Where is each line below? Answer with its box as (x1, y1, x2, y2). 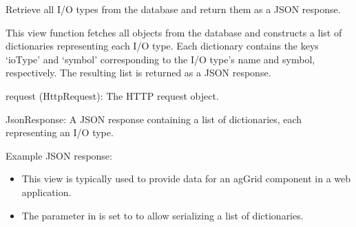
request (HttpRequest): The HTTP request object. (6, 88, 219, 102)
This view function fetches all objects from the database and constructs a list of (6, 25, 342, 39)
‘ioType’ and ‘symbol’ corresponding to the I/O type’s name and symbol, (6, 52, 315, 66)
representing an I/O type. (6, 125, 114, 140)
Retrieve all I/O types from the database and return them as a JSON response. (6, 2, 341, 16)
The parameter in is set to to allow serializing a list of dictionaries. (21, 208, 304, 222)
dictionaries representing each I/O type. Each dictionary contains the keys (6, 39, 319, 53)
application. (21, 184, 72, 199)
